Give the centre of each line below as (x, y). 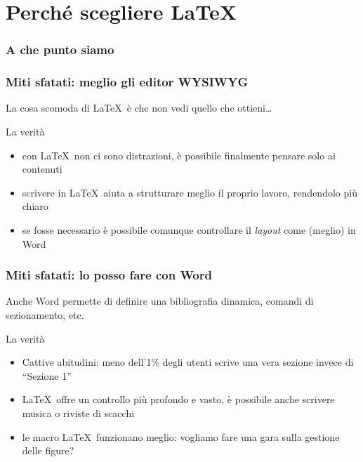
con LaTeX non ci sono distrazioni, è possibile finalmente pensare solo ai (179, 155)
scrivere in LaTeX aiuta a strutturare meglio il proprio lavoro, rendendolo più (190, 192)
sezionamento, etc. (45, 315)
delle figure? (48, 450)
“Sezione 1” (47, 375)
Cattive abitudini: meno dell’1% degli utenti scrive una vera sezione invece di (188, 362)
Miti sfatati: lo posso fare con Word (109, 275)
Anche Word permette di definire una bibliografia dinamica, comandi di (160, 301)
